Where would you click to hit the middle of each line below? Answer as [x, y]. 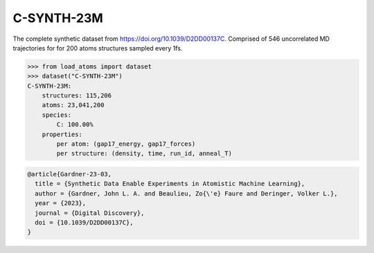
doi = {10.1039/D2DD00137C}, [84, 222]
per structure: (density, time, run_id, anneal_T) [144, 153]
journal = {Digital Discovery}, [90, 213]
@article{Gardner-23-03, [70, 174]
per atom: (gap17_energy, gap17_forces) [126, 144]
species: [57, 115]
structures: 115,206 [77, 96]
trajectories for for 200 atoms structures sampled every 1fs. [98, 48]
